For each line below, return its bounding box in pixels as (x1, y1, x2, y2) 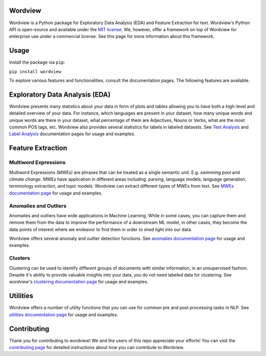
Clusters (9, 255, 31, 262)
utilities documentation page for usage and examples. (9, 312, 118, 317)
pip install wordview (9, 69, 62, 74)
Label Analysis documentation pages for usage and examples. (9, 131, 135, 137)
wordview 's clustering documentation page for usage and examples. (9, 279, 149, 285)
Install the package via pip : (9, 59, 65, 65)
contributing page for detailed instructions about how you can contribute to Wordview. (9, 345, 184, 350)
